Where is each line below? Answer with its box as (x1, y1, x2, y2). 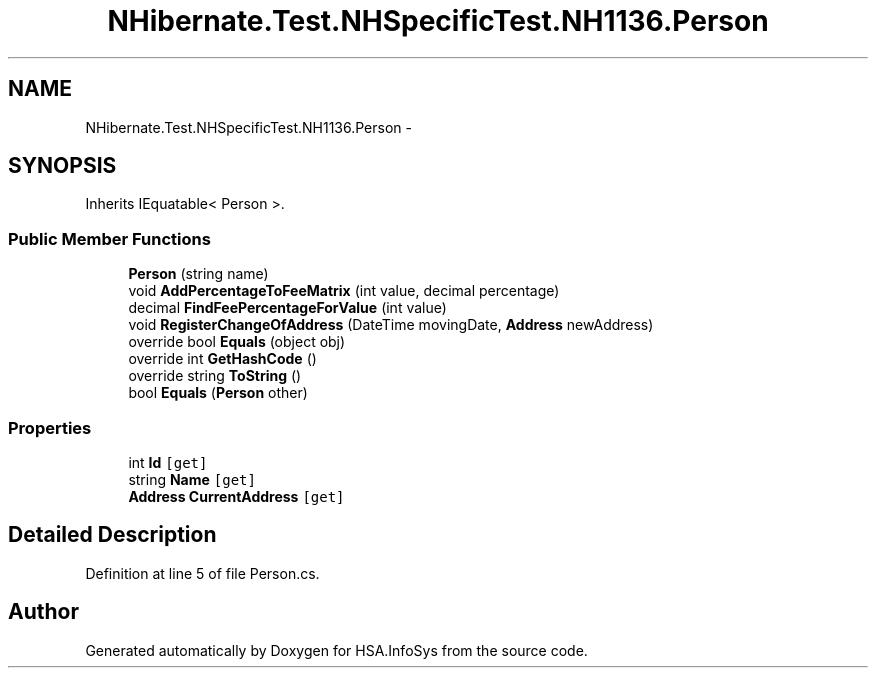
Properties (8, 417, 92, 438)
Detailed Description (8, 522, 217, 548)
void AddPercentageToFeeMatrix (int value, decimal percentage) (128, 282, 560, 300)
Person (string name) (128, 265, 269, 283)
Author (8, 599, 79, 625)
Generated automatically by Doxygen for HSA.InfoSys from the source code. (85, 641, 588, 659)
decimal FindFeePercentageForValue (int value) (128, 299, 447, 317)
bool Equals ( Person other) (128, 384, 308, 402)
